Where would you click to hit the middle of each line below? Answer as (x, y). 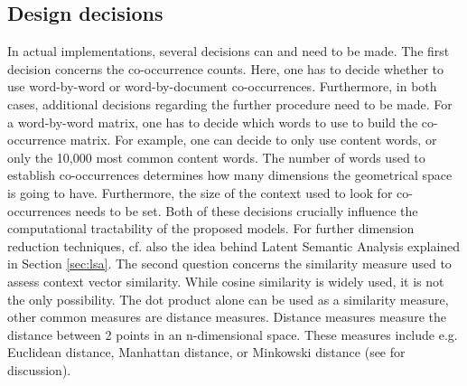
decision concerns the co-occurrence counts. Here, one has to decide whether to (226, 68)
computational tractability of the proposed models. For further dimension (211, 228)
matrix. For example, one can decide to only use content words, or (253, 140)
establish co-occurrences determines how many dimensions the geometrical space (230, 175)
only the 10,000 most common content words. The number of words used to (216, 157)
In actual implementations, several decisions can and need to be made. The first (229, 51)
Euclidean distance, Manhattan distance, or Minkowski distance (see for (206, 352)
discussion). (39, 369)
